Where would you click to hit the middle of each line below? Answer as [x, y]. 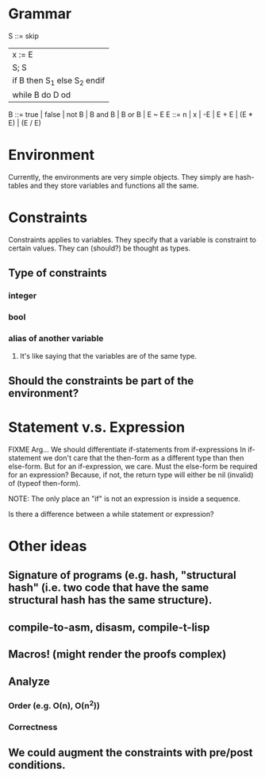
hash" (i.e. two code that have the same [109, 588]
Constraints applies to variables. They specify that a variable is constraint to [132, 240]
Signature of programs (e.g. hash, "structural [122, 575]
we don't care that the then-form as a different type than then [143, 457]
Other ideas [48, 546]
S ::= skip [24, 36]
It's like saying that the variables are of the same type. [108, 355]
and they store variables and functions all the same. [114, 186]
